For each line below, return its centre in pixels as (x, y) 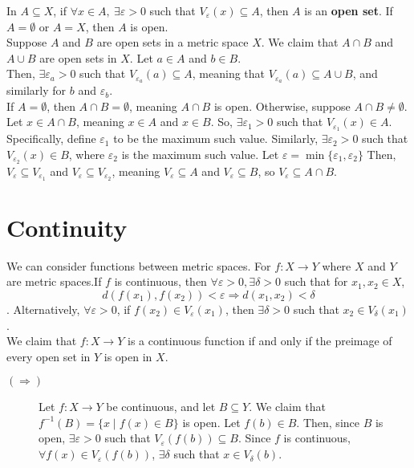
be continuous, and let (161, 407)
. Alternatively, (43, 309)
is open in (128, 356)
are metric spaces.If (54, 281)
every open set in (49, 356)
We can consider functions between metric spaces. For (139, 265)
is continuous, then (160, 281)
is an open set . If (349, 10)
